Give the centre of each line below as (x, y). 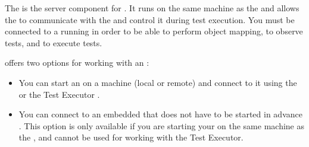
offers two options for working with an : (77, 63)
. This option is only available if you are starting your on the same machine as (162, 125)
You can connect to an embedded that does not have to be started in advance (160, 114)
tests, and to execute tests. (54, 42)
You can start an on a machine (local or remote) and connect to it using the (158, 82)
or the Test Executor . (59, 94)
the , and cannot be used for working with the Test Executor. (131, 137)
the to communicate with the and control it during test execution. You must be (150, 19)
